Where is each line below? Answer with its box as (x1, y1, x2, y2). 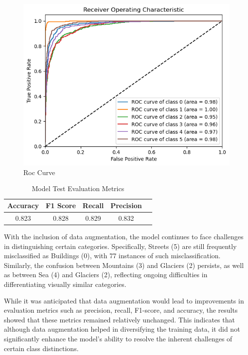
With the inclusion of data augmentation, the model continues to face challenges (4, 231, 244, 242)
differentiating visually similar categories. (4, 279, 126, 289)
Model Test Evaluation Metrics (32, 183, 124, 194)
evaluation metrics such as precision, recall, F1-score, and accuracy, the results (4, 305, 238, 315)
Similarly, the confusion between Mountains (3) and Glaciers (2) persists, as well (4, 260, 244, 270)
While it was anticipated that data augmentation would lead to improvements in (4, 295, 244, 305)
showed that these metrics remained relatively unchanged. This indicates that (4, 314, 235, 324)
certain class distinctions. (4, 343, 79, 353)
